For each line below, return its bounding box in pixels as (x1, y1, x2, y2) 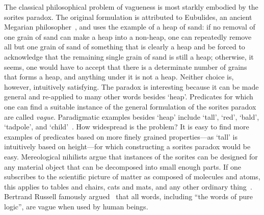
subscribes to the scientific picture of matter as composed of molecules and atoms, (4, 171, 260, 182)
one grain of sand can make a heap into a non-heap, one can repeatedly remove (4, 31, 252, 42)
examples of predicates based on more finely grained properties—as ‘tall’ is (4, 131, 237, 142)
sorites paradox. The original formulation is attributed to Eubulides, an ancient (4, 11, 252, 22)
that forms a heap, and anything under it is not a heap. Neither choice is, (4, 71, 234, 82)
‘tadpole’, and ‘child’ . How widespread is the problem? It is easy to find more (4, 121, 249, 132)
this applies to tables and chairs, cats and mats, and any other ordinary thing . (4, 181, 252, 192)
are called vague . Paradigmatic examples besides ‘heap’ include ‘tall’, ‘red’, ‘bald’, (4, 111, 259, 122)
